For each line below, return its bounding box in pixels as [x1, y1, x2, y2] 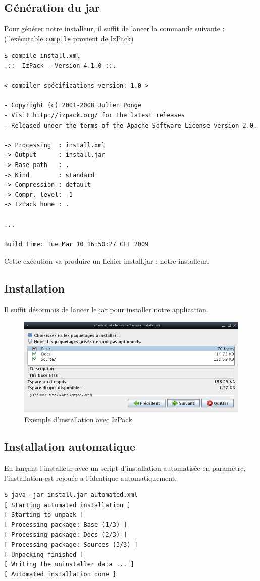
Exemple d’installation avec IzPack [24, 414, 132, 425]
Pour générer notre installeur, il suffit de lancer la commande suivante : [4, 23, 225, 34]
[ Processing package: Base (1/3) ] [4, 521, 127, 528]
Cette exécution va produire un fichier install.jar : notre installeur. [4, 256, 210, 266]
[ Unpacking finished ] [4, 551, 84, 558]
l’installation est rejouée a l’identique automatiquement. [4, 472, 177, 483]
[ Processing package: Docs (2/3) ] [4, 531, 127, 538]
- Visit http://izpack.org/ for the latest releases [4, 112, 185, 119]
